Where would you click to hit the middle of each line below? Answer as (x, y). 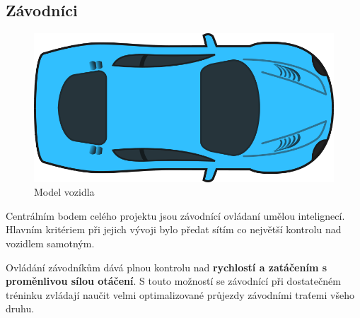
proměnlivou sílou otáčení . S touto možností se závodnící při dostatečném (173, 281)
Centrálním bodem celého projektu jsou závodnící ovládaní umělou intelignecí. (175, 215)
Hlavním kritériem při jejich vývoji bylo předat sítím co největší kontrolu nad (174, 229)
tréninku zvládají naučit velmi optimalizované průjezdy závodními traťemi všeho (180, 294)
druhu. (20, 308)
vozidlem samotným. (50, 243)
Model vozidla (64, 192)
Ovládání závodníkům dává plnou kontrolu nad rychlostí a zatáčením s (167, 267)
